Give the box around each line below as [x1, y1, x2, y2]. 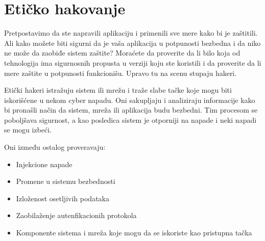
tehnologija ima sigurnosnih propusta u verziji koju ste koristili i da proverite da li [4, 57, 261, 68]
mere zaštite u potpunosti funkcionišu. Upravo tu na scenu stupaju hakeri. [4, 67, 237, 78]
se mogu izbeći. [4, 124, 52, 135]
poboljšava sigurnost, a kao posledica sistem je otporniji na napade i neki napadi [4, 114, 257, 125]
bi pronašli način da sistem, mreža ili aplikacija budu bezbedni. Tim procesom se [4, 104, 258, 115]
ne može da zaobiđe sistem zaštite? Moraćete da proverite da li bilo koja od [4, 47, 240, 58]
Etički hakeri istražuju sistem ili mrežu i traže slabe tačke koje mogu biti [4, 85, 232, 95]
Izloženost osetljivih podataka [16, 193, 109, 203]
